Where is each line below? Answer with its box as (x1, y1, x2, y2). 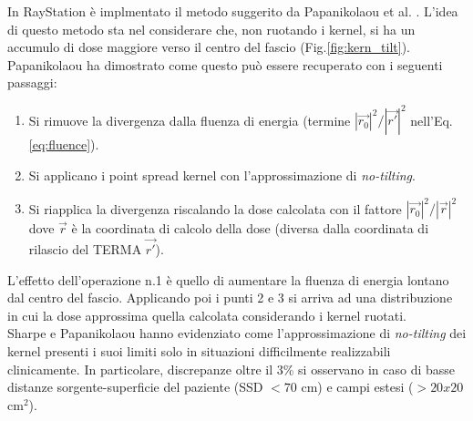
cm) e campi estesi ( (301, 377, 414, 396)
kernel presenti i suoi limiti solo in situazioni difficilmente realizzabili (7, 341, 391, 360)
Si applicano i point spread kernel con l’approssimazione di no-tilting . (28, 166, 416, 185)
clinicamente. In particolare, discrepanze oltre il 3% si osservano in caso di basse (7, 359, 456, 378)
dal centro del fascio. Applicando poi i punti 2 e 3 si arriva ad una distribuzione (7, 288, 453, 307)
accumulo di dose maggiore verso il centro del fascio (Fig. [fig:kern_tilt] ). (7, 37, 410, 56)
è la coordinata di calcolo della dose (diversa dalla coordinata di (71, 219, 429, 238)
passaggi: (7, 73, 57, 92)
